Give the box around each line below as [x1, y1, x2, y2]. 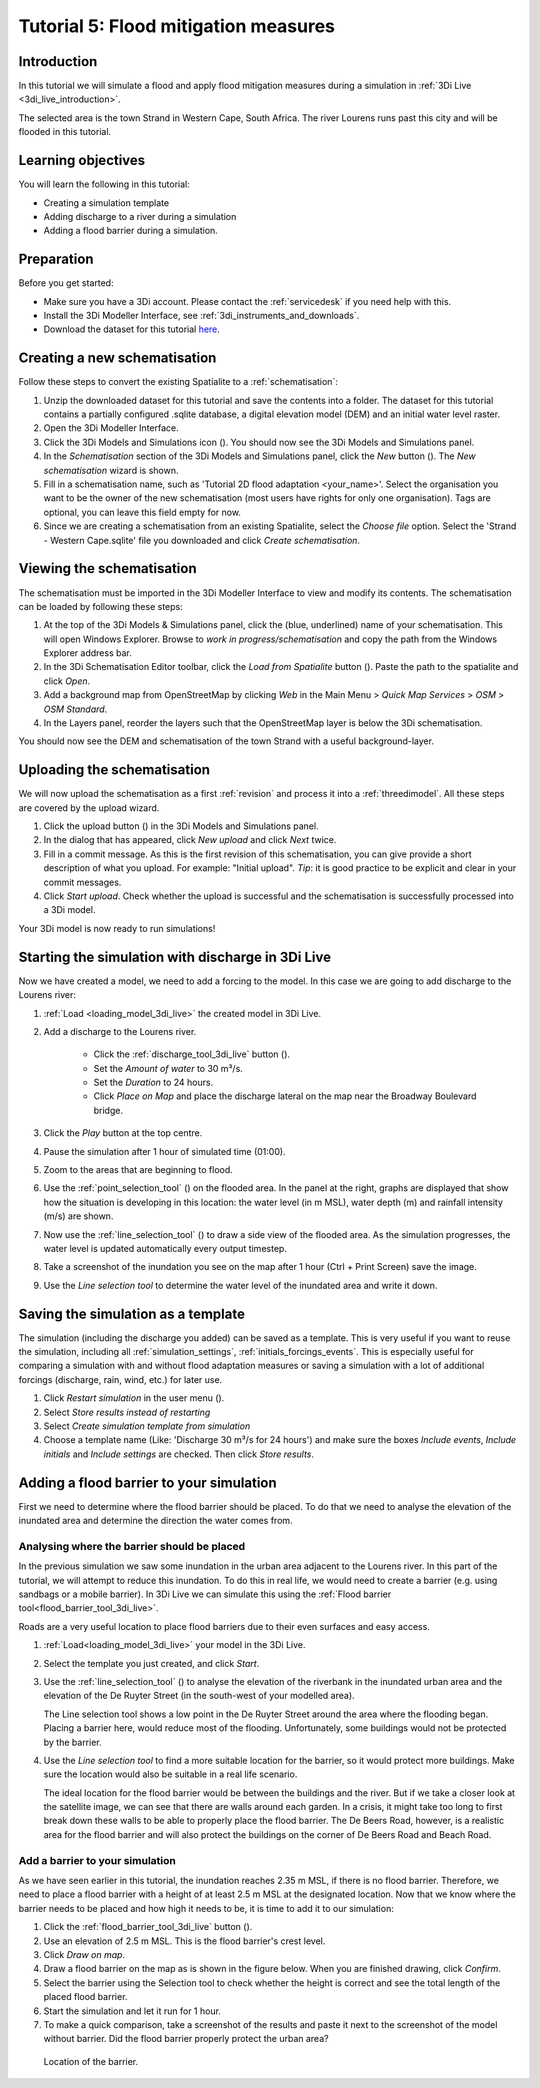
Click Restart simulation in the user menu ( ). [43, 1392, 225, 1404]
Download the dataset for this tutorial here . [43, 323, 220, 335]
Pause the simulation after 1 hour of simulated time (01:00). [43, 1145, 286, 1157]
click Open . [43, 675, 91, 687]
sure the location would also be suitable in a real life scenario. [43, 1768, 298, 1780]
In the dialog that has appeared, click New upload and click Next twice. [43, 834, 337, 846]
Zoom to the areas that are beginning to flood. [43, 1164, 234, 1176]
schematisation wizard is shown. [43, 464, 179, 476]
